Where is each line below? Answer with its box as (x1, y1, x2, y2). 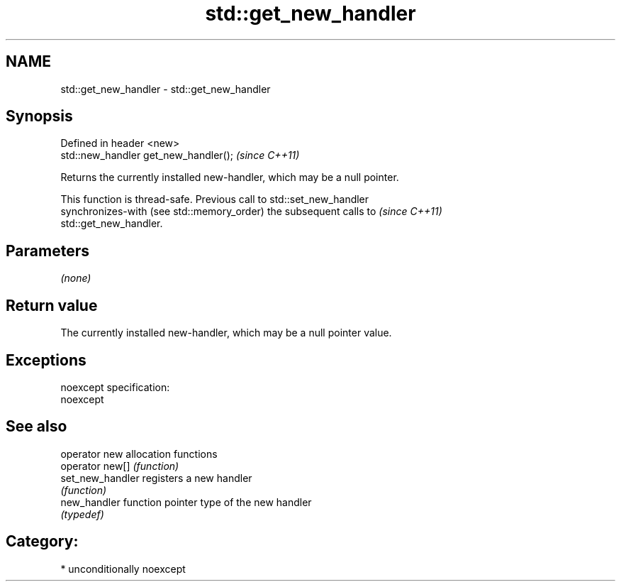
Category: (6, 532, 79, 551)
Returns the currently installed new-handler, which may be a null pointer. (60, 171, 399, 184)
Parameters (6, 241, 89, 260)
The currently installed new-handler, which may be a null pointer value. (60, 327, 392, 339)
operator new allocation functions (60, 447, 218, 460)
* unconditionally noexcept (60, 562, 186, 575)
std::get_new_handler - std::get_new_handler (60, 82, 271, 95)
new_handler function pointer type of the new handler (60, 495, 312, 508)
